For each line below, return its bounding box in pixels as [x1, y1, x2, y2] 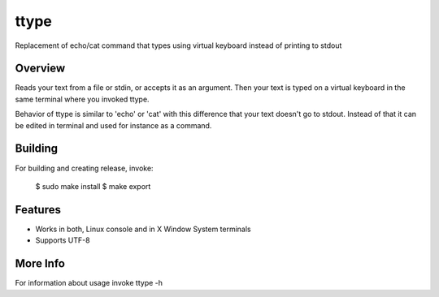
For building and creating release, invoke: [15, 163, 154, 173]
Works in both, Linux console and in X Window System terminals [35, 224, 251, 234]
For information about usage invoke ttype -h [15, 278, 163, 288]
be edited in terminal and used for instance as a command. [15, 120, 212, 130]
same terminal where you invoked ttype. [15, 94, 150, 104]
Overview [15, 62, 66, 75]
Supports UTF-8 [35, 235, 90, 245]
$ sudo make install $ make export [35, 181, 151, 191]
